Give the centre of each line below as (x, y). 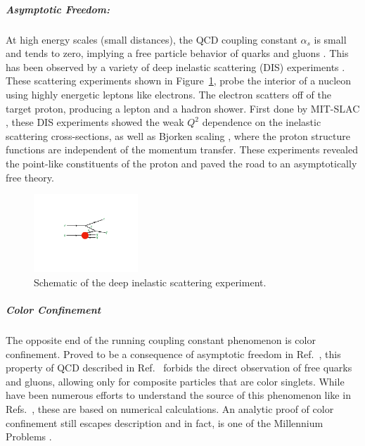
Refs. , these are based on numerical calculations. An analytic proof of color (170, 408)
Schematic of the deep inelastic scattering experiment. (150, 282)
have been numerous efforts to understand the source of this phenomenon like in (178, 395)
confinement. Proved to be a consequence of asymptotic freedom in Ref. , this (173, 353)
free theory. (30, 177)
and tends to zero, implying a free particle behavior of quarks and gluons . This (177, 53)
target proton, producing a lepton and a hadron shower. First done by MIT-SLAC (183, 108)
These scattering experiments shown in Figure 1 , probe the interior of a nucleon (179, 81)
